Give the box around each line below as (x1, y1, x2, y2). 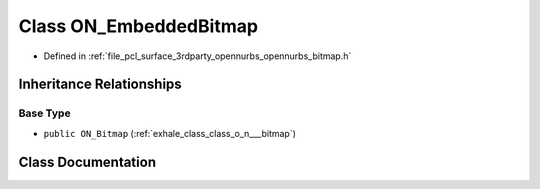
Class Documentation (18, 153, 157, 170)
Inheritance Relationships (18, 76, 182, 93)
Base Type (18, 106, 71, 120)
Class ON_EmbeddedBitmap (18, 15, 259, 37)
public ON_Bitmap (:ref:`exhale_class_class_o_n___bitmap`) (43, 127, 297, 139)
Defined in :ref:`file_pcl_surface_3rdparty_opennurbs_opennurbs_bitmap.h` (43, 50, 352, 62)
